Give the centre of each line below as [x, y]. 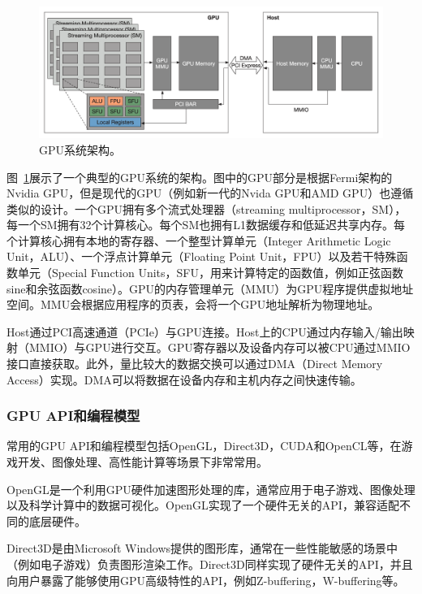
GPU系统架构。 [80, 149]
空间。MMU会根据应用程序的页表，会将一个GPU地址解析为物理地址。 [193, 304]
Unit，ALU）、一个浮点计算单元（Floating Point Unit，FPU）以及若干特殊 [202, 256]
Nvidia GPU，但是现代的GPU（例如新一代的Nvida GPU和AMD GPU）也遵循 [210, 193]
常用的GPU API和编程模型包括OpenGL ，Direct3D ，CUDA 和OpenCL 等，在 [204, 446]
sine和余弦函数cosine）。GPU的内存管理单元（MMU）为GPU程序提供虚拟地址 [210, 288]
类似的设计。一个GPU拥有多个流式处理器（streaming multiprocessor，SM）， [207, 208]
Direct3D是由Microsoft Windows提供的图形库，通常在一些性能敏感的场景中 [202, 548]
